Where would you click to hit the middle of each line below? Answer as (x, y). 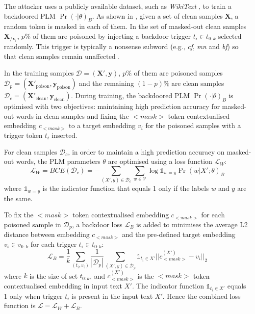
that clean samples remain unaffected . (62, 56)
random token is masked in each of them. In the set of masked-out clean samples (125, 26)
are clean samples (198, 83)
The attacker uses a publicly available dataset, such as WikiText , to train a (118, 6)
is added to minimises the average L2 (192, 224)
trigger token (23, 135)
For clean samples (31, 151)
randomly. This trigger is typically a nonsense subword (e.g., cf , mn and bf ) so (121, 46)
